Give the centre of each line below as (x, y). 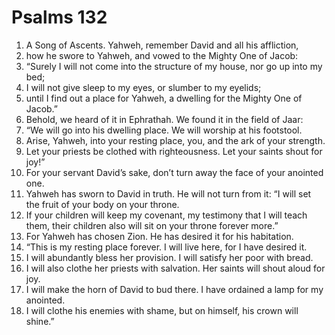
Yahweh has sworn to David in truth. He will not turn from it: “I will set (168, 193)
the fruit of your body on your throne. (102, 204)
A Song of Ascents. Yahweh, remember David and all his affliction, (162, 45)
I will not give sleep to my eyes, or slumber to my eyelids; (143, 87)
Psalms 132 (59, 17)
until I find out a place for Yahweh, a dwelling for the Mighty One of (164, 98)
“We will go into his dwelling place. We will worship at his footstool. (164, 130)
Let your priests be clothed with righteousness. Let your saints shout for (174, 151)
